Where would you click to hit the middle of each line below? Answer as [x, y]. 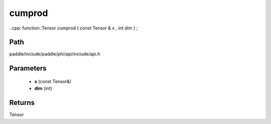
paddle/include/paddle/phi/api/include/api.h [55, 54]
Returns [22, 103]
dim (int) [43, 88]
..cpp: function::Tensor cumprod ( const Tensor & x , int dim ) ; [74, 28]
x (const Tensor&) [53, 81]
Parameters [28, 68]
